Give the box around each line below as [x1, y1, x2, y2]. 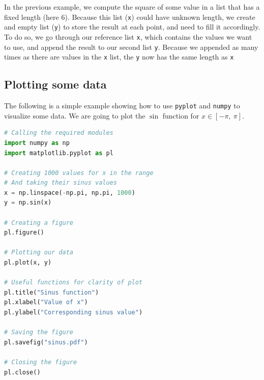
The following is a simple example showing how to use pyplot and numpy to [4, 100, 240, 111]
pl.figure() [4, 229, 44, 237]
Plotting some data [4, 76, 107, 92]
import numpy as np [4, 139, 70, 147]
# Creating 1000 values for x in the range [4, 169, 154, 177]
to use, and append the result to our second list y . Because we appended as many [4, 41, 258, 52]
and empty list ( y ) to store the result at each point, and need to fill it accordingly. [4, 21, 260, 32]
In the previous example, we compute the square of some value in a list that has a [4, 2, 260, 12]
